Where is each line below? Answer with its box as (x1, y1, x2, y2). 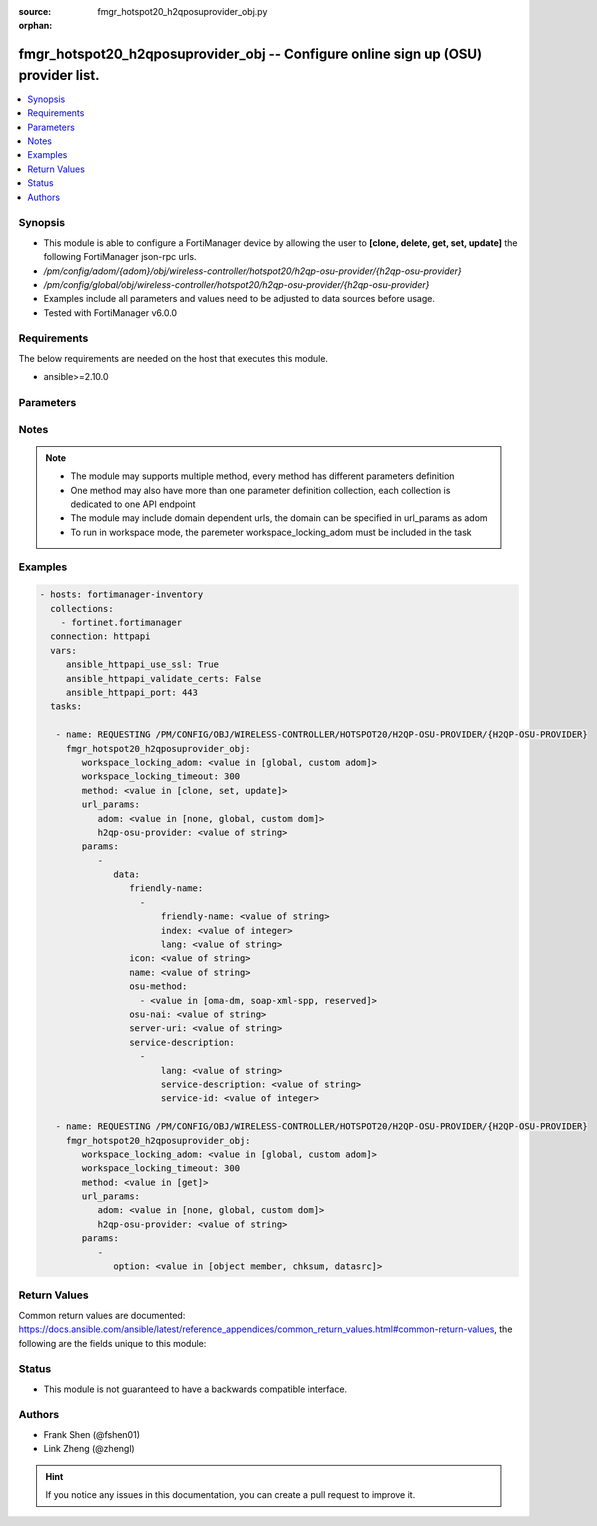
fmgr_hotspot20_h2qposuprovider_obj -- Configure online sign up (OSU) (18, 46, 483, 63)
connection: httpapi (50, 631, 151, 642)
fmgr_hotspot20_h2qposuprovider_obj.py (97, 6, 268, 17)
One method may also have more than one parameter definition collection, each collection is (70, 484, 451, 496)
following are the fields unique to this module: (18, 1337, 207, 1349)
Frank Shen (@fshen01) (43, 1428, 140, 1440)
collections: (50, 603, 114, 614)
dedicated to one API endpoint (70, 498, 196, 510)
